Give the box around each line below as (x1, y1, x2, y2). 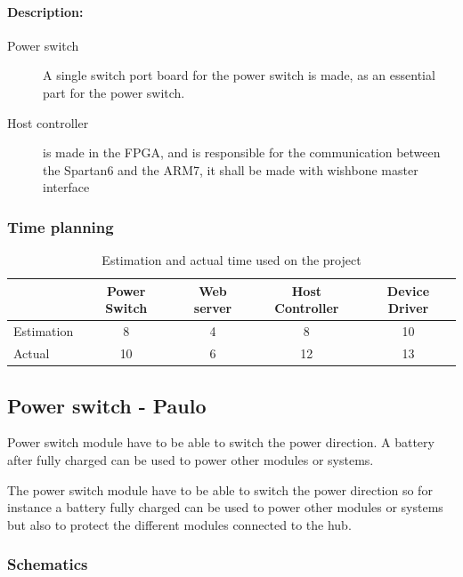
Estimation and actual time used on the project (102, 251, 361, 269)
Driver (387, 299, 429, 317)
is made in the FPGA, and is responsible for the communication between (43, 143, 441, 162)
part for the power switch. (43, 83, 185, 101)
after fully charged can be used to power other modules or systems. (7, 450, 374, 469)
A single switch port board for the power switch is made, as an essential (43, 66, 435, 84)
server (193, 299, 232, 317)
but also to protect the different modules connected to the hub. (7, 515, 352, 533)
